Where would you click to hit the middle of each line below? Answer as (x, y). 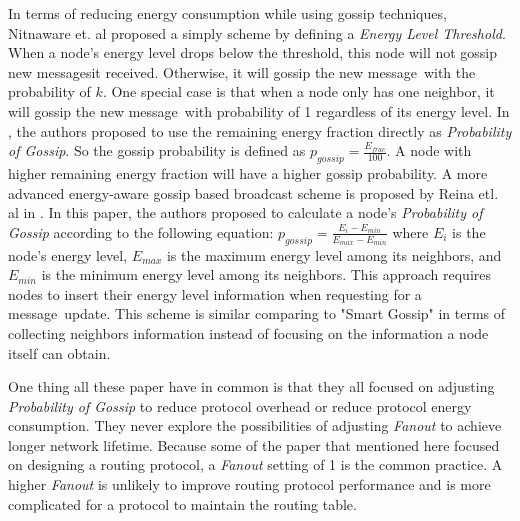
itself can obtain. (59, 352)
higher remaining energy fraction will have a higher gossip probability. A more (248, 172)
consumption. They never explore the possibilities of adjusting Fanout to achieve (255, 425)
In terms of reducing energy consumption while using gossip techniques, (227, 13)
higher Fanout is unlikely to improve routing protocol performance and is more (249, 484)
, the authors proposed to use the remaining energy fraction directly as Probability (260, 130)
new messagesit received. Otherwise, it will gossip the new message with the (242, 71)
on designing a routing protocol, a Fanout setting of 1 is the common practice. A (255, 464)
